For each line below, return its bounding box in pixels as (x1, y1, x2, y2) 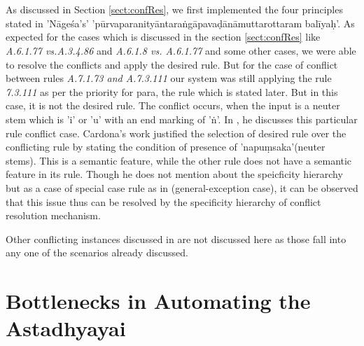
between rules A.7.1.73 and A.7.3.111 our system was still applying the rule (6, 71, 332, 85)
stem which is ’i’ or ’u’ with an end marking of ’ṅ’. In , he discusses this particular (6, 111, 358, 126)
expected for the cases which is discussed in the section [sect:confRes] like (6, 29, 321, 44)
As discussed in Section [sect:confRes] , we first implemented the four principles (6, 2, 343, 17)
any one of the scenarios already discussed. (6, 245, 189, 260)
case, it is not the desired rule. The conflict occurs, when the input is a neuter (6, 98, 340, 113)
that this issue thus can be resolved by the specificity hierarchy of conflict (6, 194, 321, 209)
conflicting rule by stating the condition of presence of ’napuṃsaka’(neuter (6, 139, 325, 154)
